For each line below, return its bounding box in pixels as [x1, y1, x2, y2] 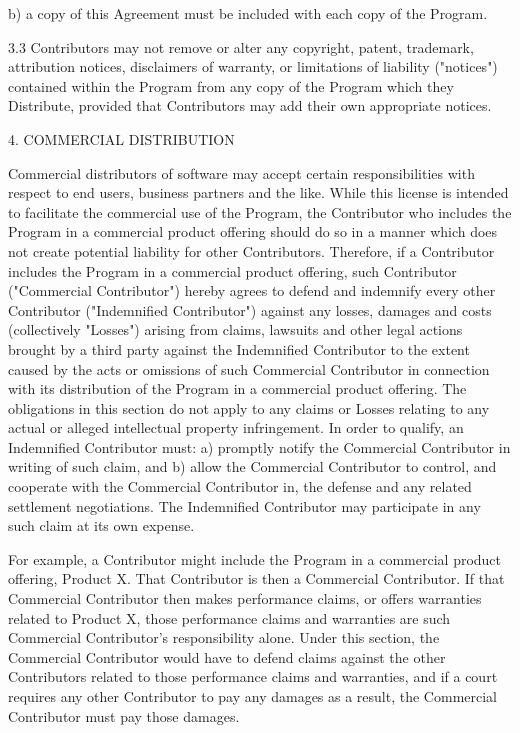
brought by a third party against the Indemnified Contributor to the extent [8, 338, 470, 359]
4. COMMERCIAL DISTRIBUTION [8, 128, 235, 149]
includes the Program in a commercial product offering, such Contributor [8, 260, 457, 281]
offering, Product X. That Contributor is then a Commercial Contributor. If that [8, 568, 505, 589]
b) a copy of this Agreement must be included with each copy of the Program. [8, 3, 488, 23]
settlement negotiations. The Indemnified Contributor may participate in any [8, 495, 481, 516]
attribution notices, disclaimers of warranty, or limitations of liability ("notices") [8, 56, 498, 77]
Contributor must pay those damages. [8, 705, 240, 726]
